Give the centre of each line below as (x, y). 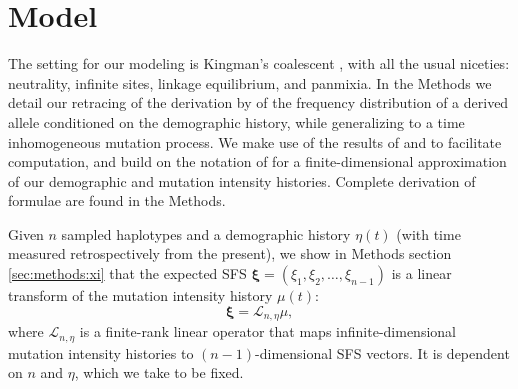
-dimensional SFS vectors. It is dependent (382, 352)
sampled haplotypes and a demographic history (206, 233)
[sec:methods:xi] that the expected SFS (127, 273)
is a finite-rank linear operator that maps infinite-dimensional (267, 331)
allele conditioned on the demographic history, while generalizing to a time (236, 121)
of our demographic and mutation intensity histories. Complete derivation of (242, 180)
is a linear (421, 273)
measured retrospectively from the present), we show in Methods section (230, 253)
